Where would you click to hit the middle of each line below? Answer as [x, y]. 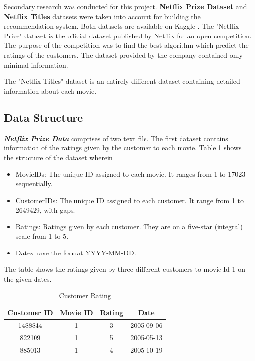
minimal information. [36, 64]
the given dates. [28, 279]
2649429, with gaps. [45, 210]
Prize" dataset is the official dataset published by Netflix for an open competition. [128, 35]
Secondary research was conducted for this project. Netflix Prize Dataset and [126, 6]
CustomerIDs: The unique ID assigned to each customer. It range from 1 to [129, 200]
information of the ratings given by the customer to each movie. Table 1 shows [123, 148]
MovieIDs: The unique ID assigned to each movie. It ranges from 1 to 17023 [130, 174]
